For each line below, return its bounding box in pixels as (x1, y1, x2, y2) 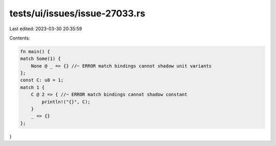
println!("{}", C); (41, 99, 90, 105)
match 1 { (20, 85, 45, 90)
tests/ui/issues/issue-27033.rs (9, 8, 146, 19)
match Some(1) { (20, 56, 61, 61)
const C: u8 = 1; (20, 77, 64, 83)
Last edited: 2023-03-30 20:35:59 (9, 26, 82, 32)
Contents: (9, 35, 30, 41)
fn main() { (20, 49, 51, 54)
